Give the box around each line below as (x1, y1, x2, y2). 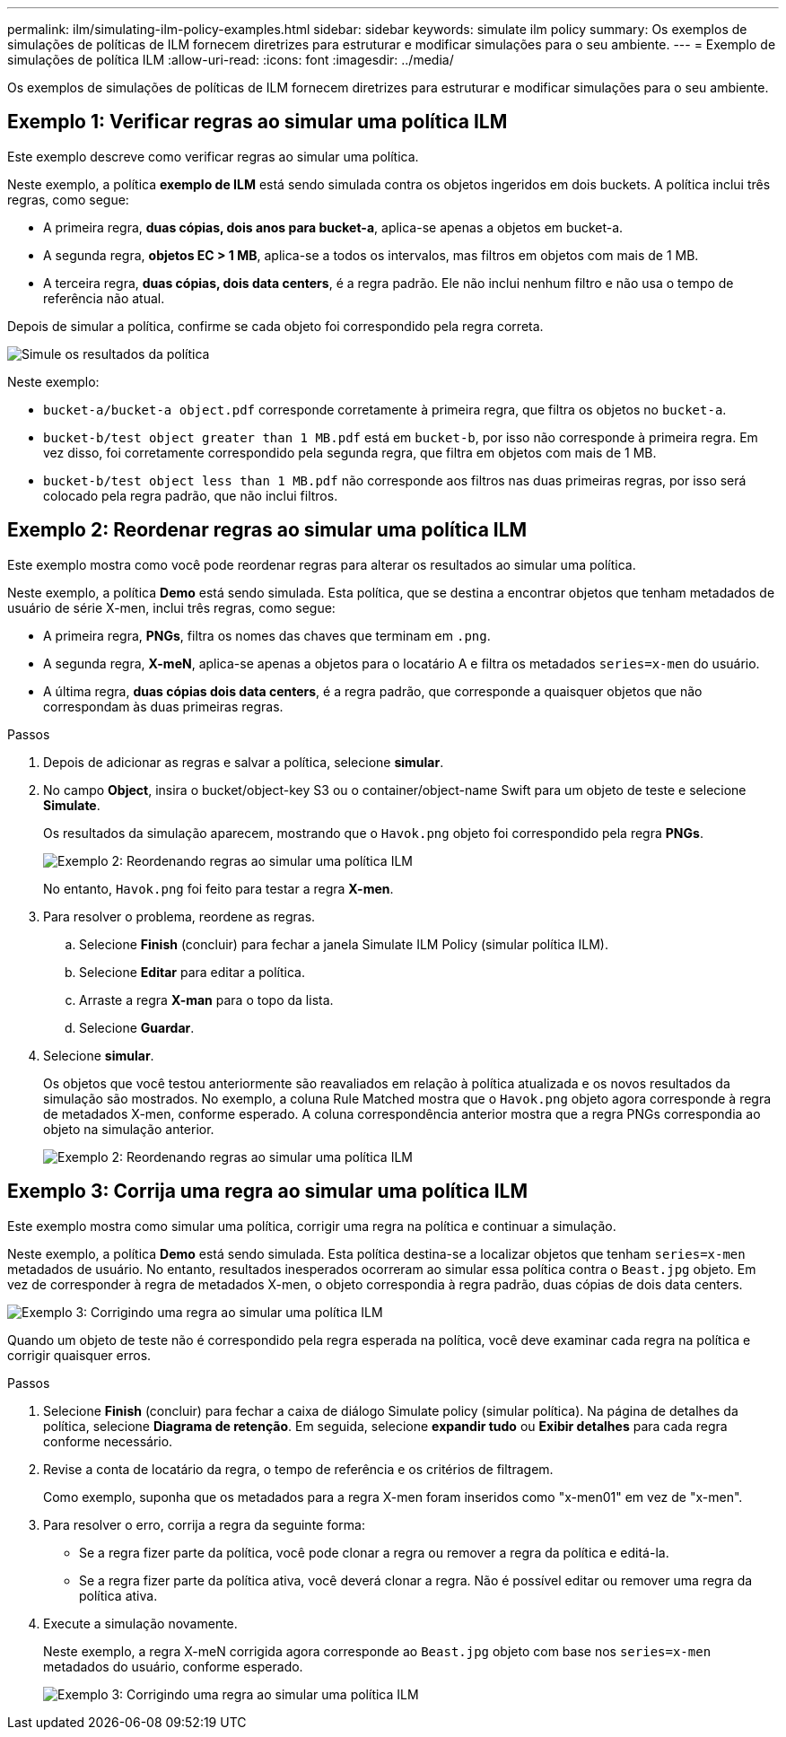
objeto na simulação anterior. (43, 1121, 214, 1137)
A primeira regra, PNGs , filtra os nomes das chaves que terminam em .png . (43, 627, 491, 643)
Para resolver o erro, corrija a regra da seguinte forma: (43, 1516, 365, 1532)
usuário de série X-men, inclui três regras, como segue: (7, 599, 336, 615)
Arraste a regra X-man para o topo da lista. (79, 991, 334, 1008)
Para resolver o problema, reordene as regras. (43, 908, 316, 924)
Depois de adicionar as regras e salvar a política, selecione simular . (43, 754, 444, 770)
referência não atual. (43, 290, 165, 306)
